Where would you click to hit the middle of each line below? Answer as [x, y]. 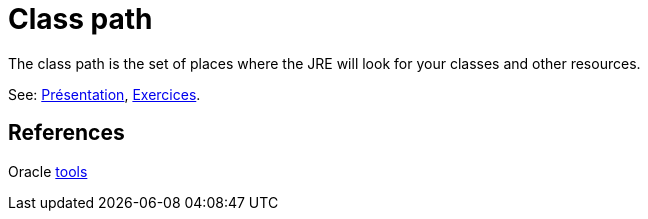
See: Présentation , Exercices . [104, 94]
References [66, 133]
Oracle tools [48, 171]
